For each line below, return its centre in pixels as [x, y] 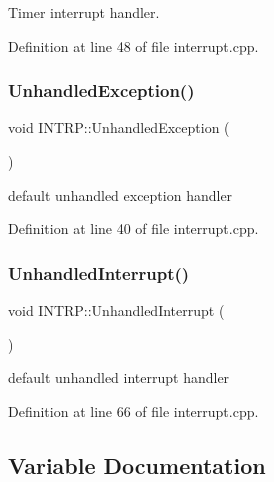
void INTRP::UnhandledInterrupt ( [116, 310]
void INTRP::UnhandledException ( [119, 127]
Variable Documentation [137, 464]
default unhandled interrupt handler [119, 377]
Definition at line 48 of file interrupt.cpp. [133, 45]
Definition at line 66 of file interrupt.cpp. [133, 410]
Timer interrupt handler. [84, 12]
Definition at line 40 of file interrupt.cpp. [133, 228]
